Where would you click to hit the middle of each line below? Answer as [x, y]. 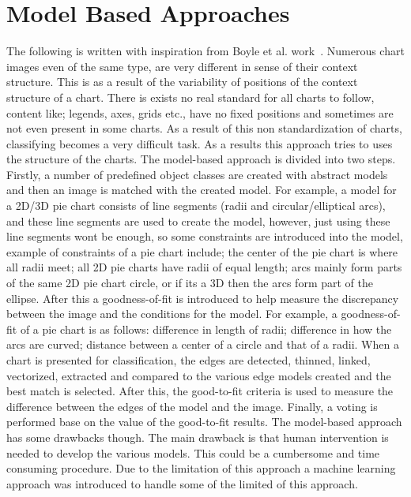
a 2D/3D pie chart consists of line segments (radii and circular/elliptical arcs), [196, 206]
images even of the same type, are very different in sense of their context [182, 66]
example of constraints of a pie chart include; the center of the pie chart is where [202, 251]
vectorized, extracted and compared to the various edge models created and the [199, 375]
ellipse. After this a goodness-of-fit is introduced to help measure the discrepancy [203, 298]
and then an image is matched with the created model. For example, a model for [202, 190]
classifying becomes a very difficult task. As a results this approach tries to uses [200, 143]
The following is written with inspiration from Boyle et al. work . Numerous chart [205, 51]
